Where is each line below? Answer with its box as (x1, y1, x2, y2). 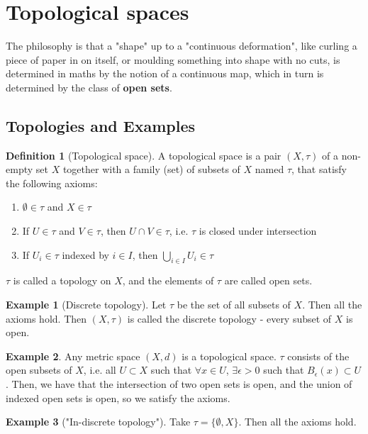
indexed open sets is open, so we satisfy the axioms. (6, 390, 230, 405)
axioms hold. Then (6, 311, 87, 325)
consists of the (287, 348, 350, 363)
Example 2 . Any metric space (6, 348, 140, 363)
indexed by (62, 247, 109, 262)
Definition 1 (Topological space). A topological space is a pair (6, 148, 281, 162)
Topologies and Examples (6, 114, 196, 136)
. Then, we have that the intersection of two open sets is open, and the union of (6, 377, 352, 391)
